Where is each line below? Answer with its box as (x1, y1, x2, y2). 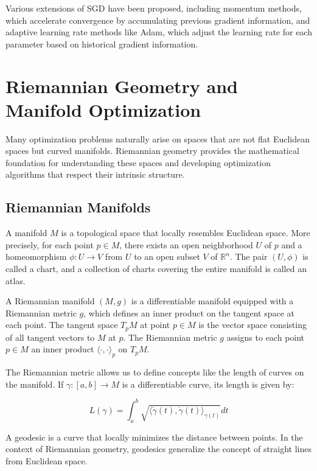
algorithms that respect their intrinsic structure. (5, 168, 185, 181)
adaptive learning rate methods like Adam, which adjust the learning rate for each (5, 26, 312, 38)
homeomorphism (5, 250, 67, 263)
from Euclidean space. (5, 454, 88, 467)
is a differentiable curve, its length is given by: (122, 377, 294, 390)
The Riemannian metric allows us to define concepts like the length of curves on (5, 366, 304, 379)
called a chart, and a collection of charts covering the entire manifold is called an (5, 262, 307, 275)
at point (140, 318, 170, 331)
